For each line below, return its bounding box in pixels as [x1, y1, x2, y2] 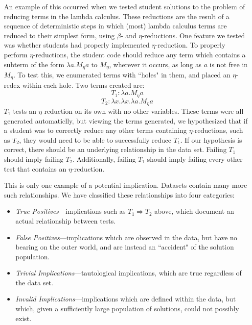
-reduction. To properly [155, 40, 226, 50]
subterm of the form [4, 59, 65, 69]
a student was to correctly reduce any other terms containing [4, 125, 187, 135]
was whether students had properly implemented [4, 40, 150, 50]
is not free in [209, 59, 248, 69]
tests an [13, 105, 37, 116]
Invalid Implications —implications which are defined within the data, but [15, 294, 236, 304]
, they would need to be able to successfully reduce [19, 134, 172, 145]
